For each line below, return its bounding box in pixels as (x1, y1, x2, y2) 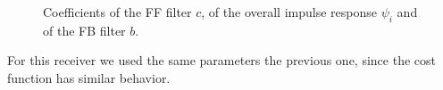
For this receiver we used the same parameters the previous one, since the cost (7, 51, 436, 70)
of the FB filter (43, 20, 126, 39)
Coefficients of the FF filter (43, 3, 192, 20)
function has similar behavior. (7, 68, 171, 86)
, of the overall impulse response (201, 3, 377, 20)
